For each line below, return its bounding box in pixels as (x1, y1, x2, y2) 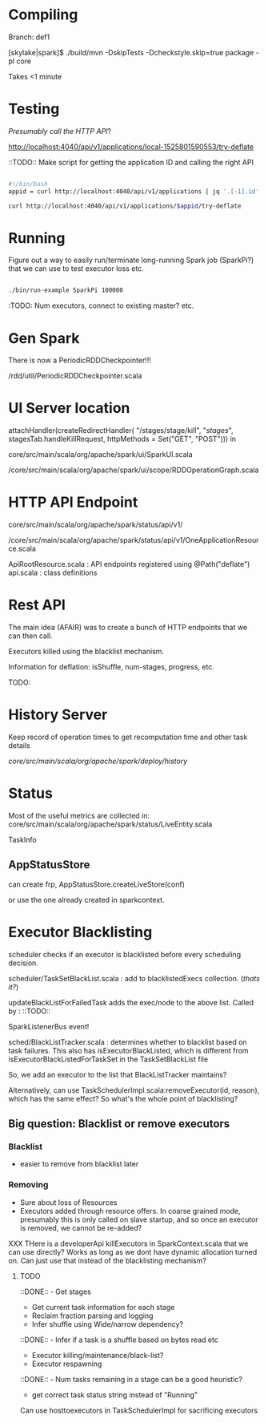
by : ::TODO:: (8, 1006, 51, 1016)
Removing (8, 1179, 49, 1191)
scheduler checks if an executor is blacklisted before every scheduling (8, 949, 242, 959)
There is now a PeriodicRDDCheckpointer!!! (8, 355, 152, 366)
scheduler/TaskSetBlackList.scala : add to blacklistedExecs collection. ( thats (8, 973, 260, 983)
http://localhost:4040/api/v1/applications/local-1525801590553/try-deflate (8, 142, 254, 152)
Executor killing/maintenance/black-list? (31, 1350, 164, 1360)
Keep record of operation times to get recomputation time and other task (8, 732, 248, 742)
